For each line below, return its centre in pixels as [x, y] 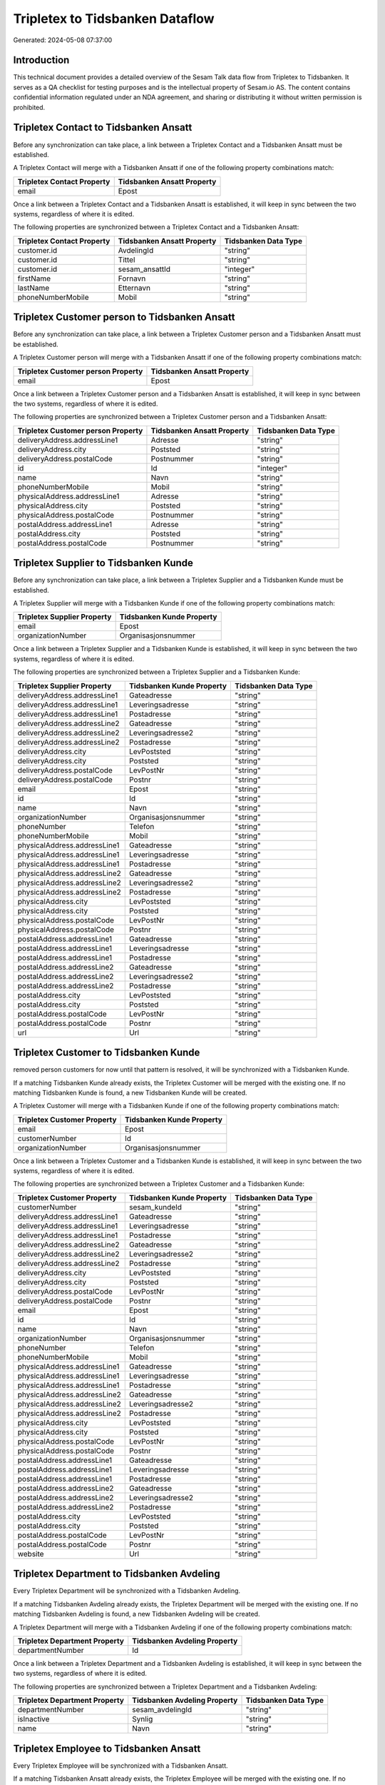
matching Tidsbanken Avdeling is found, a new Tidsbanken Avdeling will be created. [137, 1614]
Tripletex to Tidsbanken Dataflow [114, 19]
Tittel [127, 259]
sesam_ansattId [144, 269]
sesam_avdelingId [162, 1710]
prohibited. [29, 107]
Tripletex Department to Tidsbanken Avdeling [117, 1574]
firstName [34, 278]
